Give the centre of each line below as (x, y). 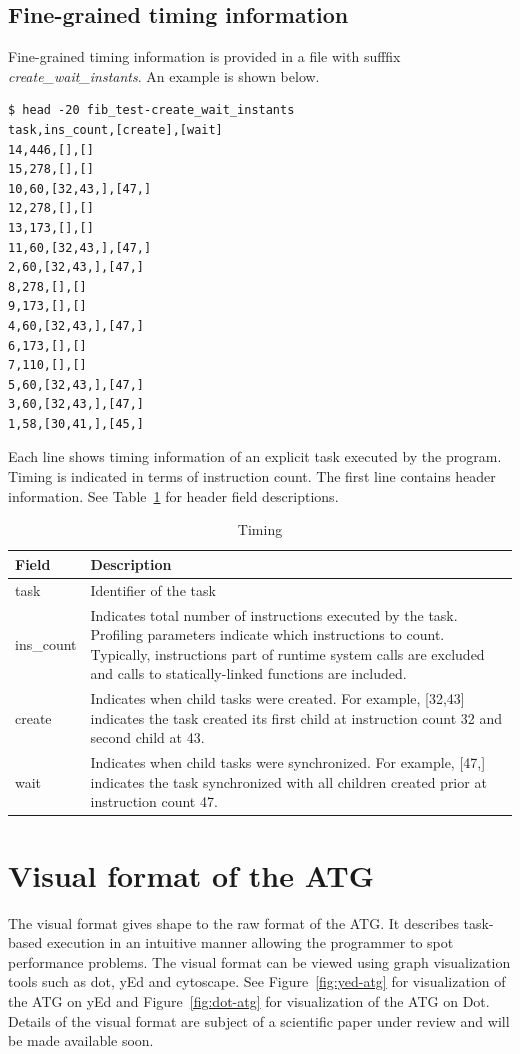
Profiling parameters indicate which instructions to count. (267, 634)
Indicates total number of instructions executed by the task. (274, 614)
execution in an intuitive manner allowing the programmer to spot (250, 942)
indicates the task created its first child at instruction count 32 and (296, 717)
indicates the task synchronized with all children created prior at (288, 781)
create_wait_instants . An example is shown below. (164, 75)
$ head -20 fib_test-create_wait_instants (151, 110)
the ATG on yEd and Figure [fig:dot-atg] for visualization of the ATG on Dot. (249, 1000)
